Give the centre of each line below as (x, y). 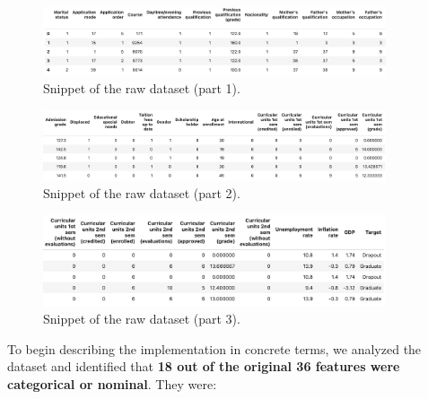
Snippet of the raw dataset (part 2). (142, 193)
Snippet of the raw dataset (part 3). (142, 319)
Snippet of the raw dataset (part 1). (142, 87)
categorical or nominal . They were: (112, 383)
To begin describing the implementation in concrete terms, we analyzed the (214, 348)
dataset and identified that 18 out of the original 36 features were (204, 366)
